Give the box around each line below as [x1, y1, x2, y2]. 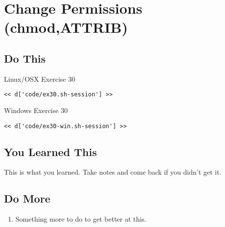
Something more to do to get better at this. [15, 214, 147, 224]
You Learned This [4, 144, 97, 159]
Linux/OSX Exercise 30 [4, 73, 75, 84]
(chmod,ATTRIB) [4, 17, 128, 37]
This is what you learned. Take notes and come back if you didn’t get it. [4, 167, 222, 177]
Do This [4, 50, 46, 66]
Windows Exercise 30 [4, 105, 68, 115]
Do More [4, 191, 50, 206]
